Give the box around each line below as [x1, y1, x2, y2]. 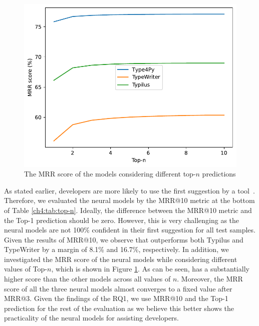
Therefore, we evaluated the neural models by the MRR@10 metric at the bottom [4, 195, 255, 205]
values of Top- [4, 263, 48, 274]
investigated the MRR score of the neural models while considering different [4, 253, 237, 264]
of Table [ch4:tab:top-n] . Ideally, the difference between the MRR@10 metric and [4, 204, 252, 215]
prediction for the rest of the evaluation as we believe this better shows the [4, 302, 234, 313]
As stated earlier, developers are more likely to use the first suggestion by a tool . [4, 185, 255, 195]
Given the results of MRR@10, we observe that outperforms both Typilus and [4, 234, 243, 244]
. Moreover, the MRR [177, 273, 243, 284]
